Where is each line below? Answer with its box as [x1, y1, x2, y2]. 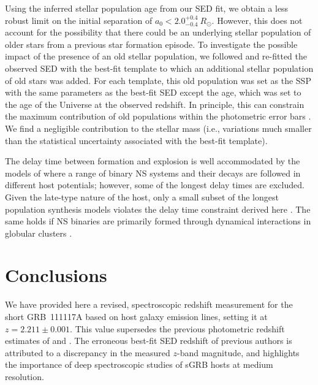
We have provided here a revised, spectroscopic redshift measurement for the [5, 298, 293, 311]
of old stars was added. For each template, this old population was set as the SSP [5, 74, 311, 86]
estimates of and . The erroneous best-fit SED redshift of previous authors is [5, 334, 292, 347]
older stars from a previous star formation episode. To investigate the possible [5, 37, 298, 50]
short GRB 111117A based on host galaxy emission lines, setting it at [5, 310, 268, 322]
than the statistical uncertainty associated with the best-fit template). [5, 134, 268, 147]
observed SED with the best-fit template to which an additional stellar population [5, 61, 314, 74]
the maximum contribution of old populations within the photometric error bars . [5, 110, 311, 123]
